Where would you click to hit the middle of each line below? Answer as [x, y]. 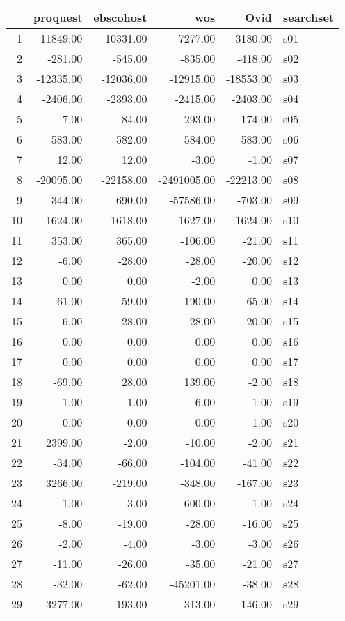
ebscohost [120, 17]
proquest [58, 17]
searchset [308, 17]
